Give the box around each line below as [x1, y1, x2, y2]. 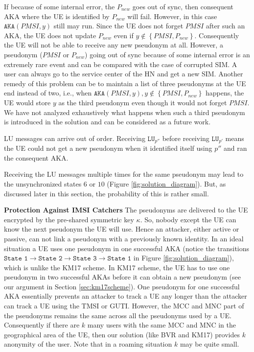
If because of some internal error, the [4, 1, 115, 11]
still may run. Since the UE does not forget [53, 21, 184, 31]
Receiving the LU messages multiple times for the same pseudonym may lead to [4, 169, 244, 179]
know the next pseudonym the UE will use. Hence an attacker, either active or [4, 224, 239, 234]
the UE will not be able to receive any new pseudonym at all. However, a [4, 40, 223, 50]
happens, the [205, 88, 244, 98]
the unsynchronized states [4, 178, 82, 188]
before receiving [162, 133, 209, 143]
